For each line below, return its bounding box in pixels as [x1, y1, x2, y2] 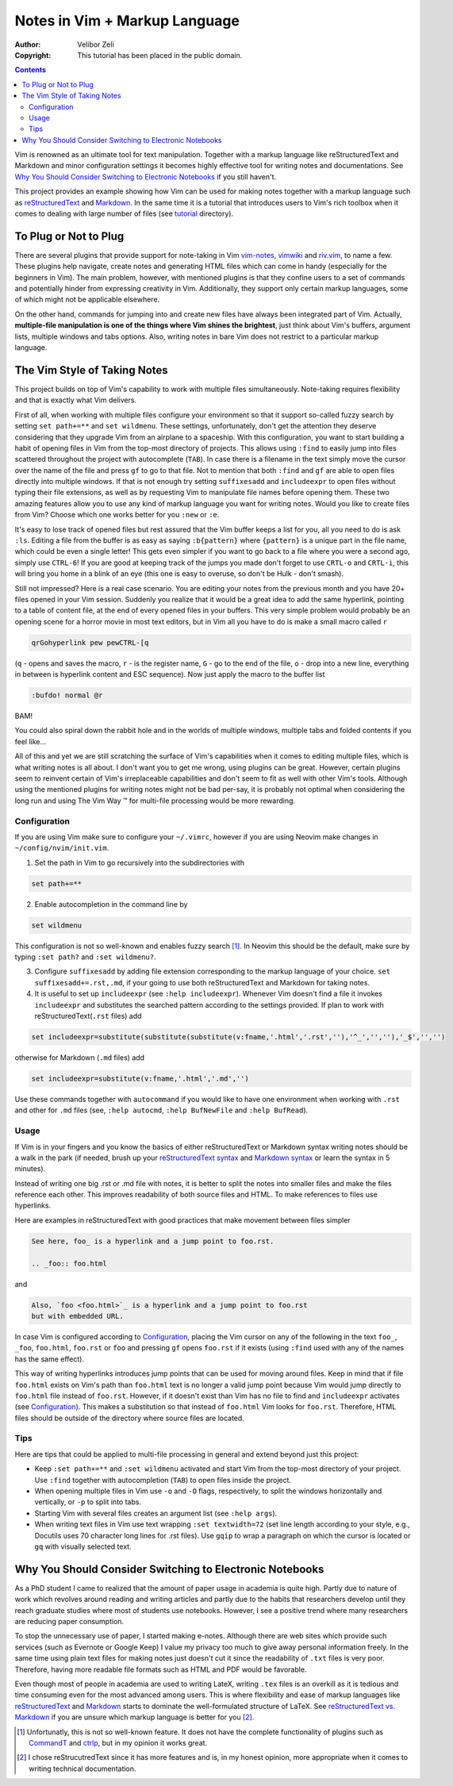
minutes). [14, 1164, 46, 1173]
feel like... [14, 736, 47, 746]
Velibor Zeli [77, 40, 114, 49]
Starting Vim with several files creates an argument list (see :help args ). [34, 1508, 278, 1518]
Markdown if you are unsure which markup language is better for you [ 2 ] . [14, 1712, 255, 1722]
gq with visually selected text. [34, 1542, 132, 1551]
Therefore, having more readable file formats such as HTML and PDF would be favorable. [14, 1665, 307, 1674]
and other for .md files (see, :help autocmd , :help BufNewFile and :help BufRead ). [14, 1105, 309, 1115]
